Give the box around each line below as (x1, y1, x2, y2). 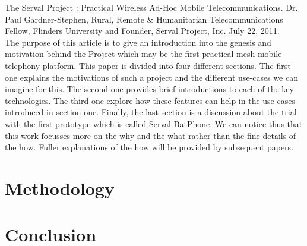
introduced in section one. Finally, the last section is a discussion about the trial (5, 106, 297, 118)
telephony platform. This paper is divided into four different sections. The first (5, 59, 291, 71)
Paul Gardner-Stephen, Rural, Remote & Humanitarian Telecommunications (5, 12, 283, 25)
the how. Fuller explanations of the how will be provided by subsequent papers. (5, 141, 293, 153)
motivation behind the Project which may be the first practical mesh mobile (5, 48, 282, 60)
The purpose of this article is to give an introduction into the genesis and (5, 36, 271, 48)
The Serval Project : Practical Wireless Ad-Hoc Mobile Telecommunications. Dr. (5, 1, 298, 13)
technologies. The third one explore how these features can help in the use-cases (5, 94, 295, 106)
